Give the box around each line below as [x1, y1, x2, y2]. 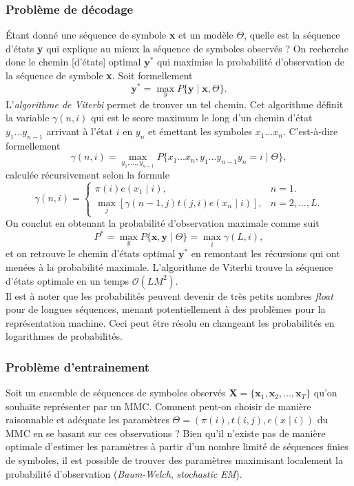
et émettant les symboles [148, 124, 253, 139]
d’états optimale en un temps [6, 273, 129, 287]
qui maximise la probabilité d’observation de [156, 54, 345, 69]
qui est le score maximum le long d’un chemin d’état [90, 110, 313, 125]
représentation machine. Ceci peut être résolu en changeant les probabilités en [6, 315, 335, 330]
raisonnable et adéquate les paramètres [6, 412, 169, 427]
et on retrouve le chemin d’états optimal [6, 246, 176, 261]
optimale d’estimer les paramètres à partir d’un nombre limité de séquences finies [6, 439, 348, 454]
